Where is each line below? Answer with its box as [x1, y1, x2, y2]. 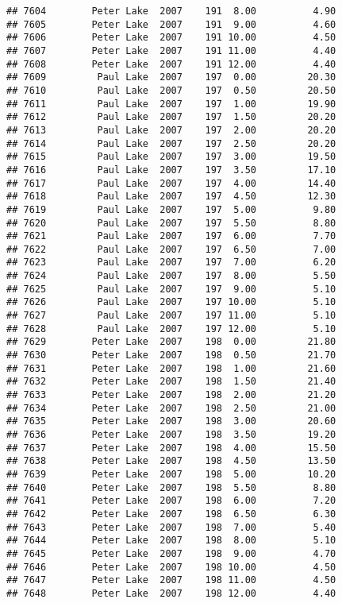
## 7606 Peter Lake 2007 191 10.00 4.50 [6, 32, 336, 44]
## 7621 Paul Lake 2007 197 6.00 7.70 [6, 230, 336, 242]
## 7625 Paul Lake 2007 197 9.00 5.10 [6, 283, 336, 295]
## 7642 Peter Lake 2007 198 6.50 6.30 [6, 508, 336, 520]
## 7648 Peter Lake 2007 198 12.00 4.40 [6, 587, 336, 599]
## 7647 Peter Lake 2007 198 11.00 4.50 [6, 574, 336, 586]
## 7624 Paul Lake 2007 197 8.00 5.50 [6, 270, 336, 282]
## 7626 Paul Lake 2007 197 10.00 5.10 [6, 296, 336, 308]
